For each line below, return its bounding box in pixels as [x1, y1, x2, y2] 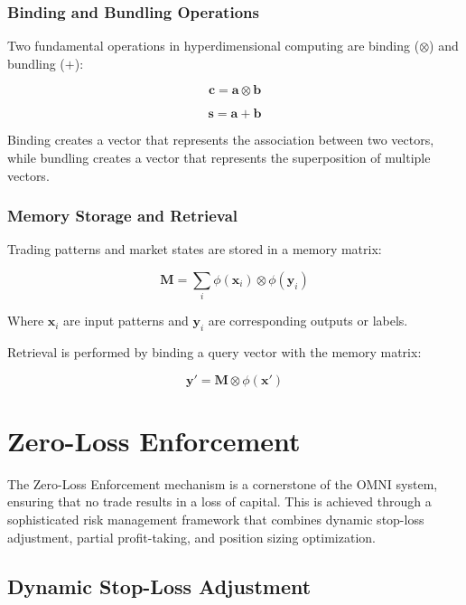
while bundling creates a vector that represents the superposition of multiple [7, 148, 431, 166]
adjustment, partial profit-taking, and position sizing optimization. [7, 527, 376, 546]
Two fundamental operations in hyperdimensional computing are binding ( [7, 36, 420, 55]
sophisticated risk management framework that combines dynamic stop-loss [7, 510, 424, 529]
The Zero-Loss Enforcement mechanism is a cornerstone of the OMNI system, [7, 474, 438, 493]
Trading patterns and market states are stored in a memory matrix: [7, 240, 382, 259]
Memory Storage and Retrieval [7, 204, 238, 227]
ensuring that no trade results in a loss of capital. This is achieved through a [7, 492, 432, 511]
